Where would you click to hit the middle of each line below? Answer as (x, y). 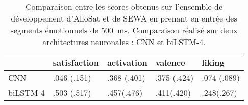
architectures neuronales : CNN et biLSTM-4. (124, 42)
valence (170, 62)
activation (127, 62)
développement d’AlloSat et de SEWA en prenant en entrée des (124, 18)
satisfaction (76, 62)
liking (213, 62)
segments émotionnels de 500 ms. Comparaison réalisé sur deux (124, 30)
